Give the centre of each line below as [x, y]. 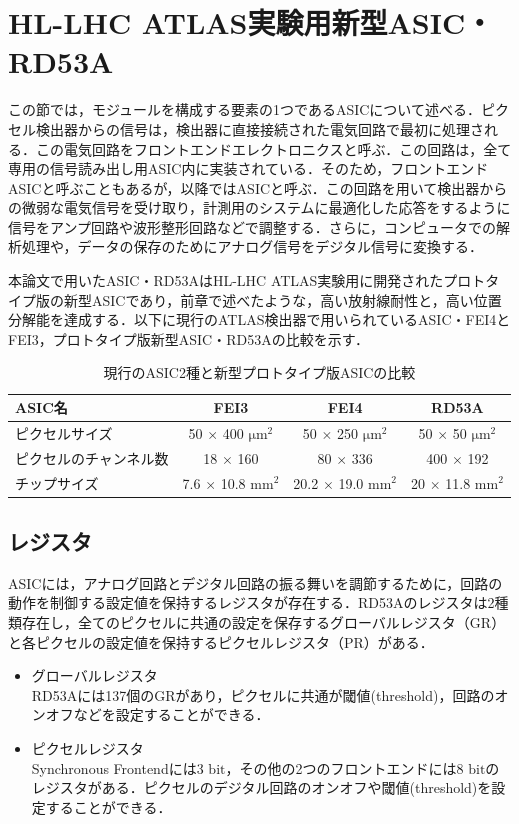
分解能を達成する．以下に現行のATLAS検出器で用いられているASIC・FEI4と [259, 319]
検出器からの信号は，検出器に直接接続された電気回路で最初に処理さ [259, 128]
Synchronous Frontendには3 [117, 767]
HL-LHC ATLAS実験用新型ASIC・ [251, 22]
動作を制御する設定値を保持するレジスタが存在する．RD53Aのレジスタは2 [251, 602]
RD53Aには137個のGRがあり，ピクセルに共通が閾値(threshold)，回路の [263, 694]
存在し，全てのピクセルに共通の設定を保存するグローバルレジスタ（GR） [263, 622]
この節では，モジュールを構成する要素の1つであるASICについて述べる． [244, 109]
